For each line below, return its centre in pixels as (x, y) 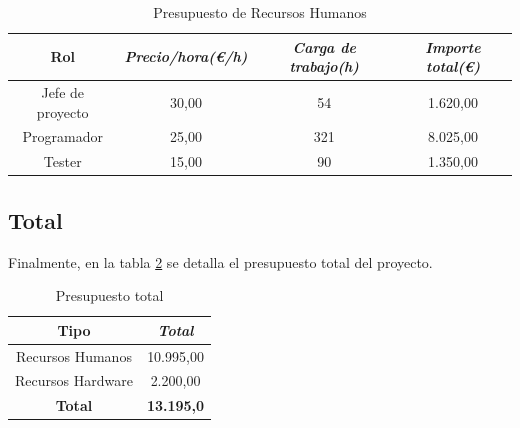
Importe (453, 46)
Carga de (324, 46)
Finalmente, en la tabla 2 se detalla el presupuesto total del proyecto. (220, 261)
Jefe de (63, 92)
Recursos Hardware (74, 380)
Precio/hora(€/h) (186, 56)
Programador (62, 136)
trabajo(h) (324, 66)
